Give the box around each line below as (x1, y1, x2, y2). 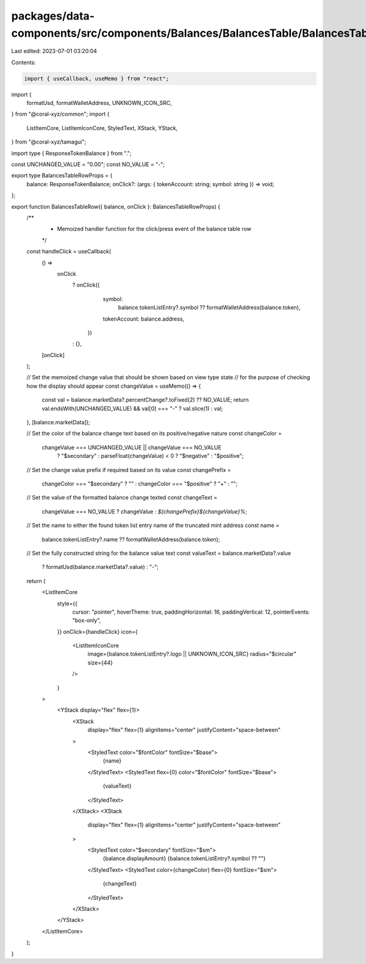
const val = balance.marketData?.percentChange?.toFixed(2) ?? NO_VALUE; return (41, 396, 249, 404)
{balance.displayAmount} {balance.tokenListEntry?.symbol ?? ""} (102, 855, 266, 862)
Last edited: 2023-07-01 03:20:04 (11, 48, 98, 55)
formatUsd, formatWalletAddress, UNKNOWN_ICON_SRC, (26, 100, 172, 107)
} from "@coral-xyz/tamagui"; (11, 138, 87, 146)
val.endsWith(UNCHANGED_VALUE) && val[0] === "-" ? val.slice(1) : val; (41, 405, 223, 412)
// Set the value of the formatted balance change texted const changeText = (26, 494, 218, 501)
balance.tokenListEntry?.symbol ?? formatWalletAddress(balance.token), (118, 304, 301, 311)
